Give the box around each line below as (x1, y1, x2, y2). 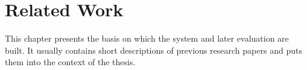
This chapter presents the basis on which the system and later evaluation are (5, 32, 289, 45)
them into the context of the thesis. (5, 56, 136, 68)
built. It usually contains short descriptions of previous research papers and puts (5, 43, 302, 56)
